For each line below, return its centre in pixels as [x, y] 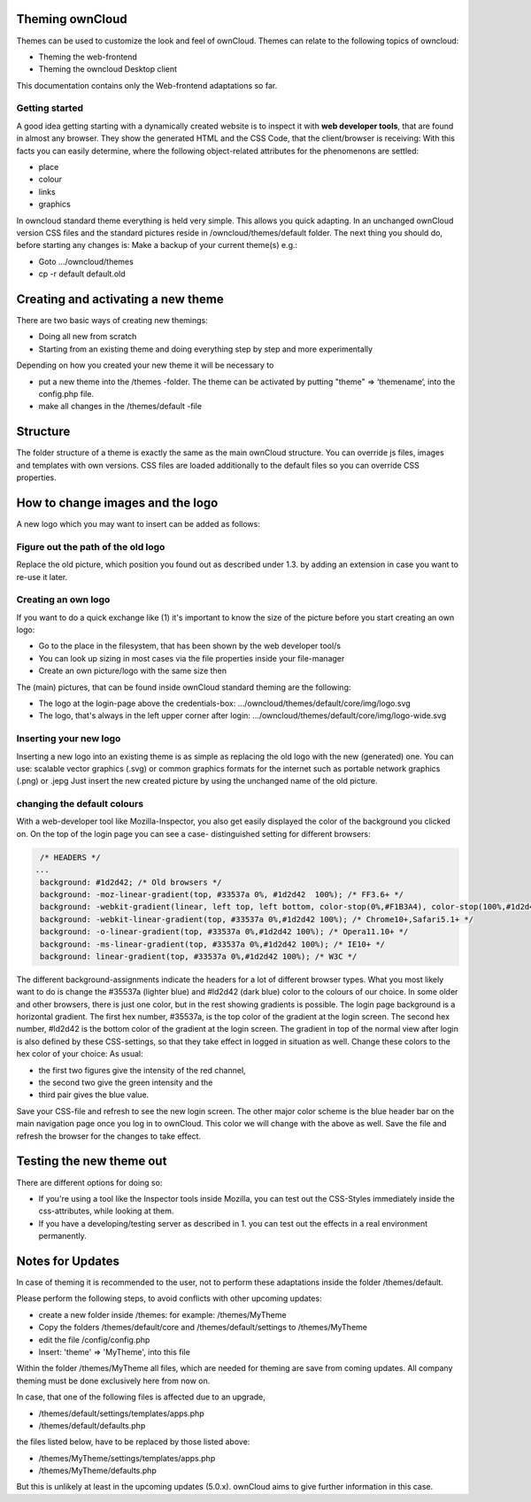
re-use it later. [42, 577]
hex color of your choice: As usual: [80, 1054]
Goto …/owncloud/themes [86, 261]
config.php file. [66, 393]
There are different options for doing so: [89, 1182]
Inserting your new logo [69, 739]
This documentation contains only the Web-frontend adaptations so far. [147, 85]
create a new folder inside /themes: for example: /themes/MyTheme [162, 1314]
